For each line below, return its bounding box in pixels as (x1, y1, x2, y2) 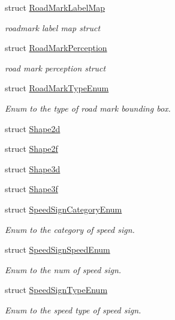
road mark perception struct (5, 61, 106, 74)
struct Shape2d (5, 122, 61, 134)
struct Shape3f (5, 183, 58, 195)
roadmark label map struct (5, 21, 101, 34)
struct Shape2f (5, 142, 58, 155)
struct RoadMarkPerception (5, 41, 107, 54)
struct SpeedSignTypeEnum (5, 283, 108, 296)
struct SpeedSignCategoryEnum (5, 202, 122, 215)
